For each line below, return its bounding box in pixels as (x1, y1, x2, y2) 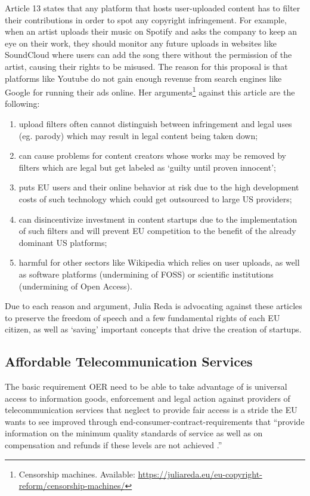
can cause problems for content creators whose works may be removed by (18, 149, 286, 162)
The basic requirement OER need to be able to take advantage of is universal (5, 380, 287, 393)
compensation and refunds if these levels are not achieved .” (5, 439, 222, 451)
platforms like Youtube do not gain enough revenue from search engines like (5, 72, 282, 84)
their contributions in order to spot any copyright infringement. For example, (5, 13, 287, 26)
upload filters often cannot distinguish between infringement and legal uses (18, 118, 292, 130)
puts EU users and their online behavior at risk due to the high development (18, 181, 299, 193)
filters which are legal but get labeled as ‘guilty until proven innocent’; (18, 161, 276, 173)
